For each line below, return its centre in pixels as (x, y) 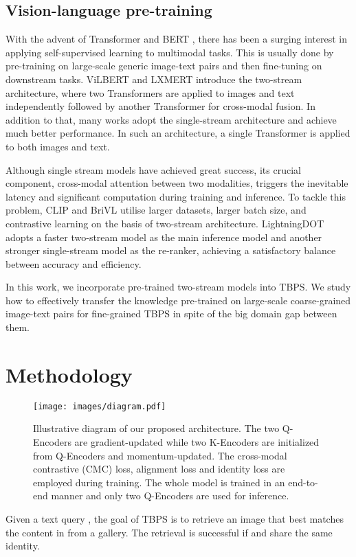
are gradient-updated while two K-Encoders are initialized (197, 442)
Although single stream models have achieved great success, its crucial (153, 169)
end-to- (303, 482)
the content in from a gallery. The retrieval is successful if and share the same (169, 532)
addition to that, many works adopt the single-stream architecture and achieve (171, 119)
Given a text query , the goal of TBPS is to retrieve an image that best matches (175, 519)
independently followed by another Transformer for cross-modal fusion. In (160, 106)
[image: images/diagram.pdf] (100, 406)
